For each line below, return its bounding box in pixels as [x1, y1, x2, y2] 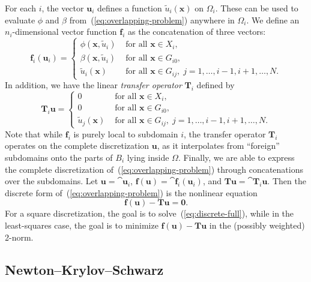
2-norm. [5, 230, 34, 243]
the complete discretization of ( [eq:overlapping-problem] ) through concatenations [5, 163, 303, 175]
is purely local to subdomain [73, 127, 178, 140]
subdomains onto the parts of [5, 151, 113, 164]
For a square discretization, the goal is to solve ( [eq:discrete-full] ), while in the [5, 207, 294, 220]
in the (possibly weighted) [209, 219, 305, 231]
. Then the [267, 175, 306, 187]
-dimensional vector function [12, 25, 117, 38]
